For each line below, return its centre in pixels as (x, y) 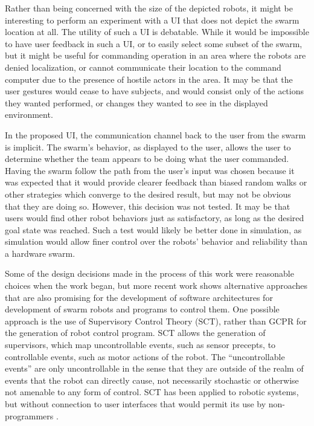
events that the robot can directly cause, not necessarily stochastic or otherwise (152, 380)
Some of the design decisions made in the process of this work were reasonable (149, 273)
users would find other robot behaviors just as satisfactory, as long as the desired (155, 218)
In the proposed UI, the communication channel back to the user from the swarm (155, 134)
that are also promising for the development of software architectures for (139, 297)
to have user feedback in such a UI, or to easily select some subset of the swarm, (154, 43)
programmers (29, 415)
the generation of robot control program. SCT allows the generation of (135, 333)
